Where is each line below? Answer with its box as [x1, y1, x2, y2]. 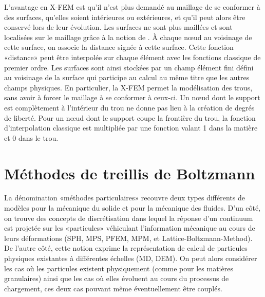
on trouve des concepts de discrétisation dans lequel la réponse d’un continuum [4, 212, 253, 223]
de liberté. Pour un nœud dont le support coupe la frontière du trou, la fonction [4, 112, 256, 123]
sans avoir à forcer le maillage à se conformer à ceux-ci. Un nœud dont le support [4, 92, 260, 103]
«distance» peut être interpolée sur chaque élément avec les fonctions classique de [4, 51, 261, 62]
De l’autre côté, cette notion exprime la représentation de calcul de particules [4, 243, 248, 253]
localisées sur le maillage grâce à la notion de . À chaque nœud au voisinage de [4, 31, 252, 42]
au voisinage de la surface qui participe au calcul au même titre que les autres [4, 72, 250, 83]
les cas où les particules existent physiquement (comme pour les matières [4, 263, 233, 273]
